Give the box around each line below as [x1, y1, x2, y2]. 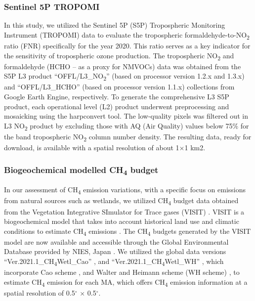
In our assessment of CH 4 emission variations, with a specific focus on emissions [4, 184, 246, 196]
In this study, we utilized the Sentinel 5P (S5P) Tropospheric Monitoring [4, 20, 225, 30]
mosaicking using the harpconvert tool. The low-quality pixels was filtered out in [4, 111, 248, 121]
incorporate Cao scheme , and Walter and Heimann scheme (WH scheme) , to [4, 267, 240, 277]
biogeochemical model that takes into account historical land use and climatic [4, 216, 239, 226]
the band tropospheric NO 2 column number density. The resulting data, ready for [4, 131, 252, 143]
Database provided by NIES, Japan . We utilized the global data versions [4, 246, 226, 257]
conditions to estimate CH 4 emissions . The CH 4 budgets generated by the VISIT [4, 225, 251, 237]
